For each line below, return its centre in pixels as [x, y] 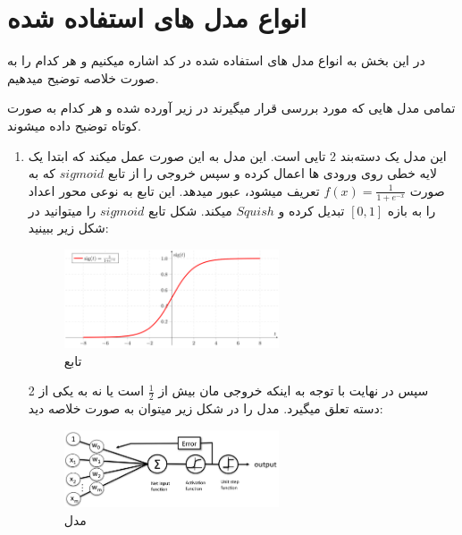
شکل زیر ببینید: [68, 228]
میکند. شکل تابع [190, 210]
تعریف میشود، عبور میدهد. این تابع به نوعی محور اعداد [174, 190]
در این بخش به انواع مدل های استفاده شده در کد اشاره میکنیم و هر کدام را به [216, 60]
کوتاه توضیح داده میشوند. [74, 125]
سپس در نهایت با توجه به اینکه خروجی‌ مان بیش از [294, 391]
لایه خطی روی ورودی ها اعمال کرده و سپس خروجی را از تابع [273, 173]
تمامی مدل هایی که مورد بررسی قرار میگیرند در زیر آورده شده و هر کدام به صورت [231, 108]
